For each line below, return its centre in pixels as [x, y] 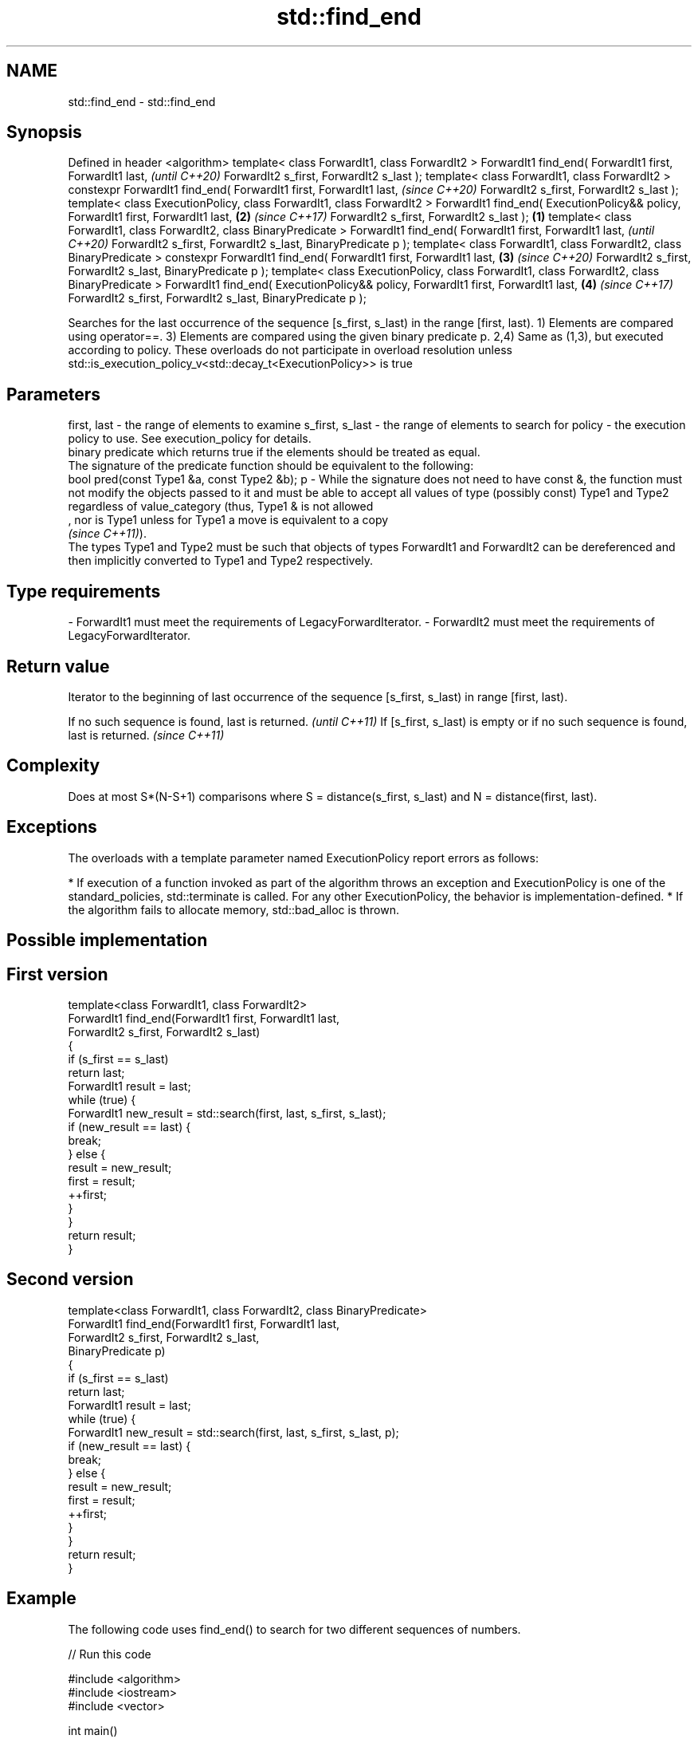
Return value [58, 666]
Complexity [53, 766]
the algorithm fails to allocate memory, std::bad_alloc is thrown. [234, 909]
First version [57, 974]
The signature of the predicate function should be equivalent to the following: [271, 466]
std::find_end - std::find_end [142, 101]
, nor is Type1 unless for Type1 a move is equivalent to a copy [228, 520]
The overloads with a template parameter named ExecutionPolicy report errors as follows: [303, 858]
